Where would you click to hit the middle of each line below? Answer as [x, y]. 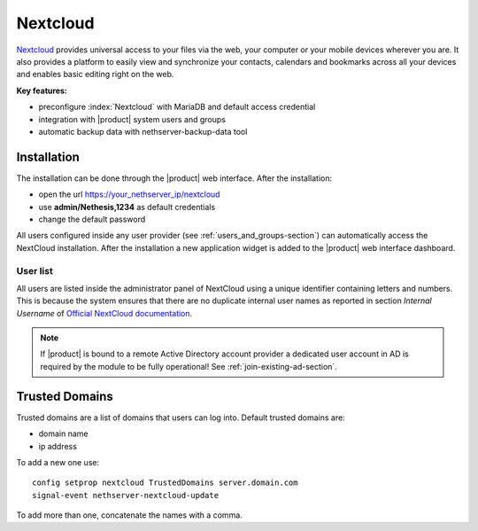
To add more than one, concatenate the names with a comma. [129, 515]
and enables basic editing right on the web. [95, 74]
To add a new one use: [58, 462]
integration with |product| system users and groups [132, 119]
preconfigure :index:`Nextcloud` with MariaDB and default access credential [177, 107]
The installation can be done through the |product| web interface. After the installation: [174, 178]
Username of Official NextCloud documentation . [104, 313]
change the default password [92, 219]
